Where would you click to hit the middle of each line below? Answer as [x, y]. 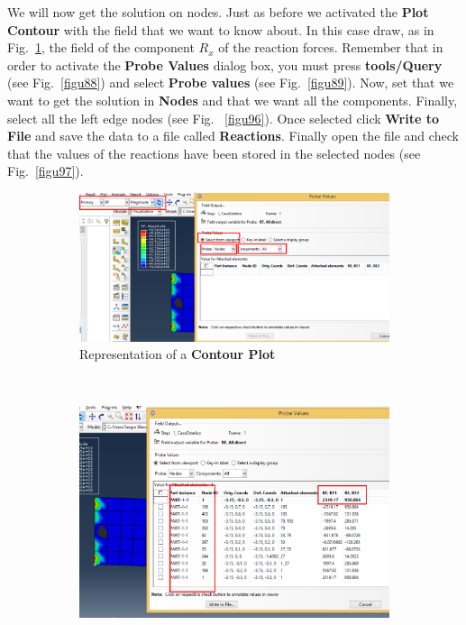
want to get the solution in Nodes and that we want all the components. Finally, [233, 100]
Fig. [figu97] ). [46, 171]
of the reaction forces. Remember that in [331, 47]
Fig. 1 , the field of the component [101, 47]
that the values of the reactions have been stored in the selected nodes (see [214, 153]
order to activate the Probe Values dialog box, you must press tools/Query [225, 64]
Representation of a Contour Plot [178, 354]
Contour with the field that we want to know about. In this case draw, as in [221, 29]
